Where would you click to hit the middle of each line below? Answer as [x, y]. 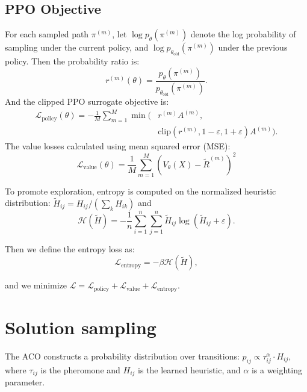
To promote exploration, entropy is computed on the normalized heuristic [141, 191]
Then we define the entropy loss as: [70, 248]
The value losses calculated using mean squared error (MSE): [118, 146]
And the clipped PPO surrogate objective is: [87, 101]
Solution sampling [81, 327]
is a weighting [277, 369]
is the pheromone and [80, 369]
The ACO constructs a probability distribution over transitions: [122, 356]
